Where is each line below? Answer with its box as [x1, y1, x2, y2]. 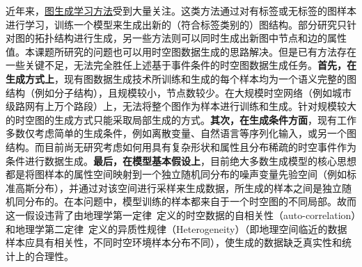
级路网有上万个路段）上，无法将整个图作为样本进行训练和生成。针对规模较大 [6, 99, 356, 113]
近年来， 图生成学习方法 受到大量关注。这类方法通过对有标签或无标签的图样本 [6, 3, 356, 17]
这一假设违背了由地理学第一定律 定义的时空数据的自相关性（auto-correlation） [6, 207, 356, 222]
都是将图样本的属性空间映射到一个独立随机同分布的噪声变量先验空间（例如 [6, 167, 347, 181]
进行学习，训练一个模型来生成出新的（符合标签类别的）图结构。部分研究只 [6, 17, 347, 31]
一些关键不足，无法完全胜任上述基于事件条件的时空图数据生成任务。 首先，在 [6, 58, 356, 72]
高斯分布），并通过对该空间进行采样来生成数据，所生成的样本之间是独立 [15, 180, 342, 195]
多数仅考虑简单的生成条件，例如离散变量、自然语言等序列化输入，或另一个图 [6, 126, 356, 140]
